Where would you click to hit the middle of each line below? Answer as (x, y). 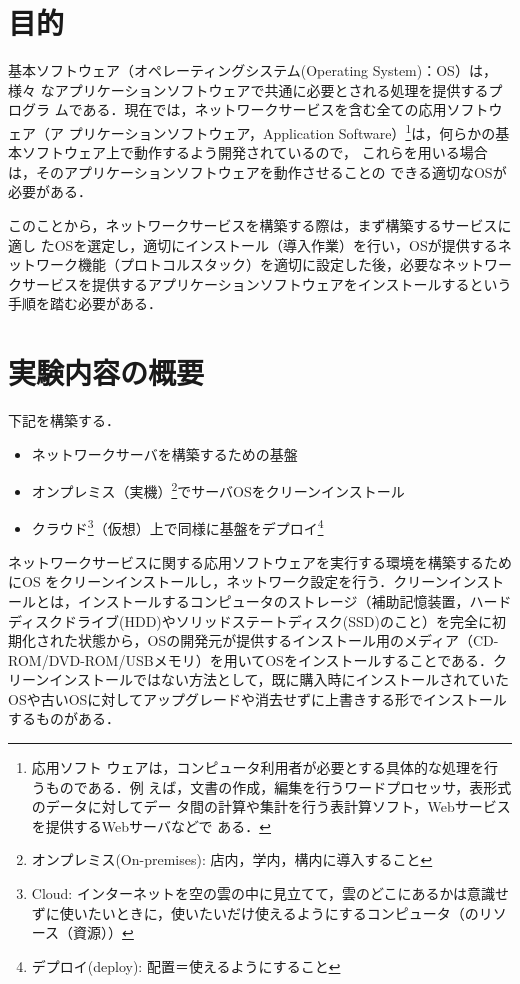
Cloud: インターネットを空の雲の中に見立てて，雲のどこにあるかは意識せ (270, 893)
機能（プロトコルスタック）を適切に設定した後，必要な (259, 264)
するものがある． (64, 718)
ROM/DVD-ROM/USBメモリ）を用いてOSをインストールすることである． (251, 659)
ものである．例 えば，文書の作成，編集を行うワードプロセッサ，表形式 (278, 786)
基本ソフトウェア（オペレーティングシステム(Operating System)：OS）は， (252, 70)
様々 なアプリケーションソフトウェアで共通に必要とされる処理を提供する (248, 89)
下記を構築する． (64, 420)
